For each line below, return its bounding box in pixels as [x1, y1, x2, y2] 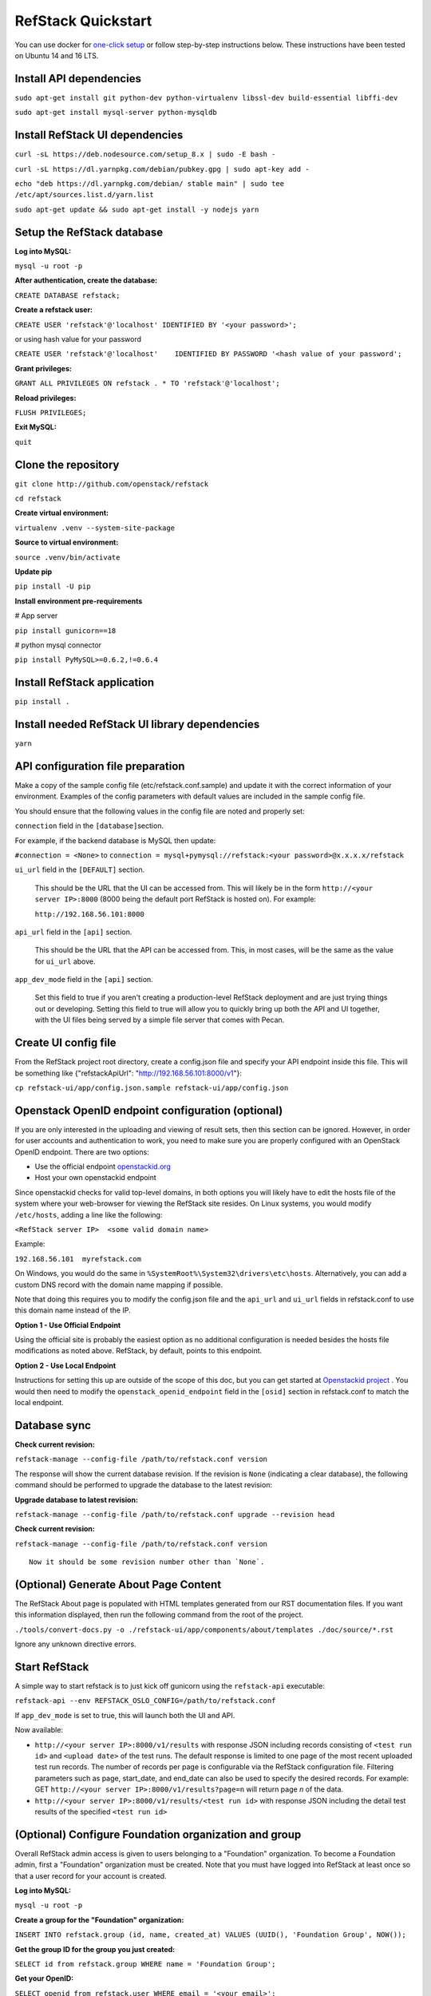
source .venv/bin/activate [14, 552, 121, 562]
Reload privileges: [14, 393, 77, 402]
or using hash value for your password [14, 334, 142, 343]
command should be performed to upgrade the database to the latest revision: [14, 1480, 273, 1490]
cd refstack [14, 493, 61, 503]
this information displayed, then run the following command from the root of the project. [14, 1610, 303, 1620]
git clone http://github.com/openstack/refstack [14, 479, 209, 489]
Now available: [14, 1725, 64, 1735]
